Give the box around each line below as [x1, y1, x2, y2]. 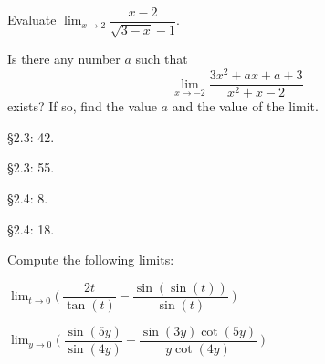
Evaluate [7, 10, 57, 29]
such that [135, 49, 188, 68]
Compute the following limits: [7, 250, 174, 269]
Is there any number [7, 49, 121, 68]
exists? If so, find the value [7, 97, 157, 116]
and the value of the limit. [172, 97, 319, 116]
